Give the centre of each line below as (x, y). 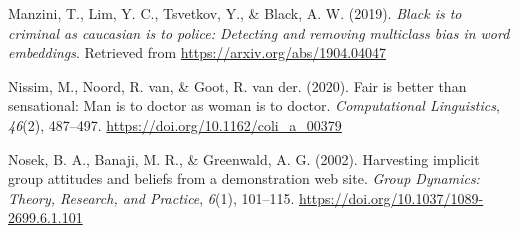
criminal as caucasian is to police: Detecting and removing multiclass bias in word (259, 32)
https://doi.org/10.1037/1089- (391, 197)
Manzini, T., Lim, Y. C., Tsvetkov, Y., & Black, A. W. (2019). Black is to (235, 13)
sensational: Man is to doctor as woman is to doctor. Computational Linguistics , (254, 105)
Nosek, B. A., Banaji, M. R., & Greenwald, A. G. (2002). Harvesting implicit (244, 158)
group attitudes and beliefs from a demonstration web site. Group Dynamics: (244, 178)
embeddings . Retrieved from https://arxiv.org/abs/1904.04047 (197, 52)
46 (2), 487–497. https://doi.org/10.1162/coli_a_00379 (175, 124)
